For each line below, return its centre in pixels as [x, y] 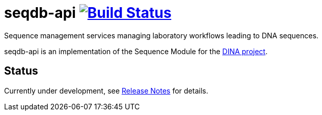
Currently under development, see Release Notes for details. [106, 90]
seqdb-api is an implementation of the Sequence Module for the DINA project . [136, 51]
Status [21, 71]
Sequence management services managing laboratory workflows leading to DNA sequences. [162, 35]
